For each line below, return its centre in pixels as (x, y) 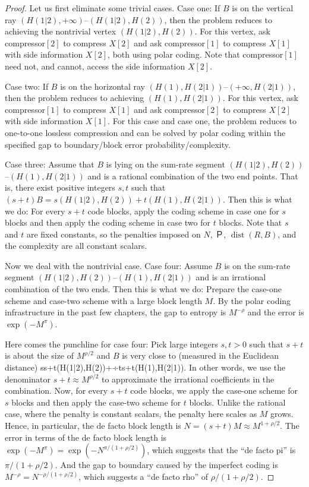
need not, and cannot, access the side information (95, 66)
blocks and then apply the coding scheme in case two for (108, 222)
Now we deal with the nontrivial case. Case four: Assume (109, 265)
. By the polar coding (252, 300)
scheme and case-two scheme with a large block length (103, 300)
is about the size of (40, 355)
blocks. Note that (250, 222)
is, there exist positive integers (60, 187)
